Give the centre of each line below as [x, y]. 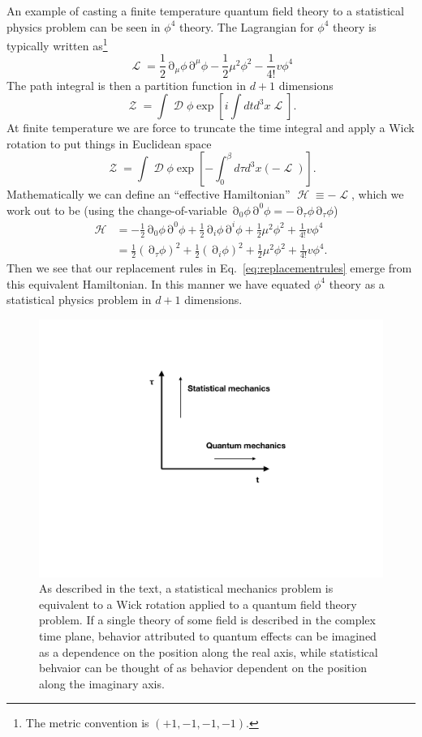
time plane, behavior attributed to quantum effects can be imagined [208, 635]
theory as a [357, 283]
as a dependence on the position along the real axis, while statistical [209, 651]
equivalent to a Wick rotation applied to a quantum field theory [198, 604]
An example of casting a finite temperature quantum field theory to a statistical [205, 11]
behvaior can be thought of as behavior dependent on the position [203, 668]
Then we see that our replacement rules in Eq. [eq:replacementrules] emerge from [209, 268]
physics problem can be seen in [84, 26]
